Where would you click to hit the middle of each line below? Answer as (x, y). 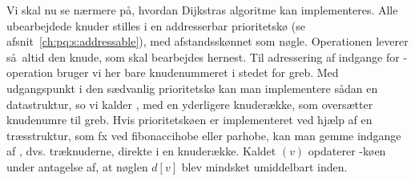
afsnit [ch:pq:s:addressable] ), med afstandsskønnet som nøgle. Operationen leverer (207, 41)
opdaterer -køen (347, 151)
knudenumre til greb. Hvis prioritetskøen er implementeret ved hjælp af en (189, 120)
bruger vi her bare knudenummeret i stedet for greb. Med (197, 72)
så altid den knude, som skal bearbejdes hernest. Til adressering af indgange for (203, 56)
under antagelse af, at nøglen (77, 166)
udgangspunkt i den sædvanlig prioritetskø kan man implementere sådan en (192, 88)
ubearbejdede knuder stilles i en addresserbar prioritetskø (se (156, 25)
